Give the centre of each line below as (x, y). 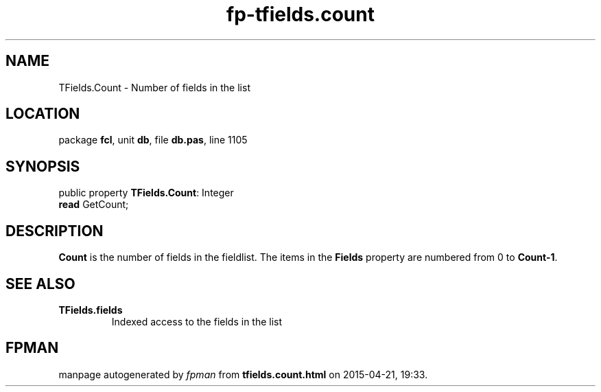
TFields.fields (91, 310)
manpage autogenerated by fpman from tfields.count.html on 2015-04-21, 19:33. (243, 374)
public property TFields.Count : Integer (146, 193)
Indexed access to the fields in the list (197, 321)
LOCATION (43, 114)
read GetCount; (94, 205)
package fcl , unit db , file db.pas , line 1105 (153, 140)
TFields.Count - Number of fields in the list (154, 87)
